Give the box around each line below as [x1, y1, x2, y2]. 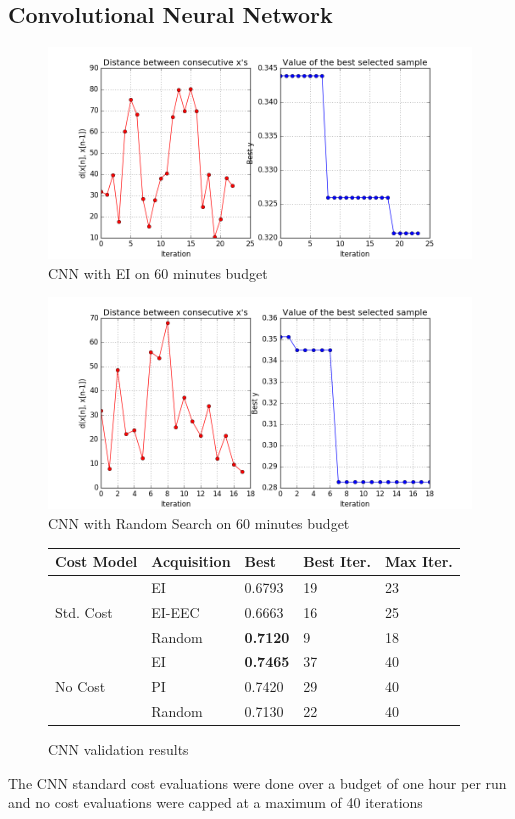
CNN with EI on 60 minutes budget [48, 262, 268, 283]
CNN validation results [48, 739, 189, 760]
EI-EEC [151, 601, 200, 622]
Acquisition [151, 551, 231, 572]
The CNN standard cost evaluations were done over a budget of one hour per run [8, 772, 507, 793]
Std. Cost [55, 601, 113, 622]
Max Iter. [384, 551, 453, 572]
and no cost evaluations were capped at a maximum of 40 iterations [8, 792, 423, 813]
